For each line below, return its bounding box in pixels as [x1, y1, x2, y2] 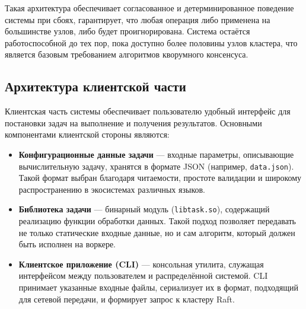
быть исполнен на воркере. [18, 238, 116, 250]
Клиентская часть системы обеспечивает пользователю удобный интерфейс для [5, 105, 291, 117]
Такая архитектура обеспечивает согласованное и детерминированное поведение [5, 2, 294, 14]
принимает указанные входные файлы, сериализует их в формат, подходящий [18, 281, 298, 294]
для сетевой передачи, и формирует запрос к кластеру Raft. [18, 292, 235, 305]
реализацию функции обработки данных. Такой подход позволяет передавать [18, 215, 296, 227]
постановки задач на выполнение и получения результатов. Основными [5, 116, 262, 129]
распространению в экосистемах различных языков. [18, 183, 205, 195]
